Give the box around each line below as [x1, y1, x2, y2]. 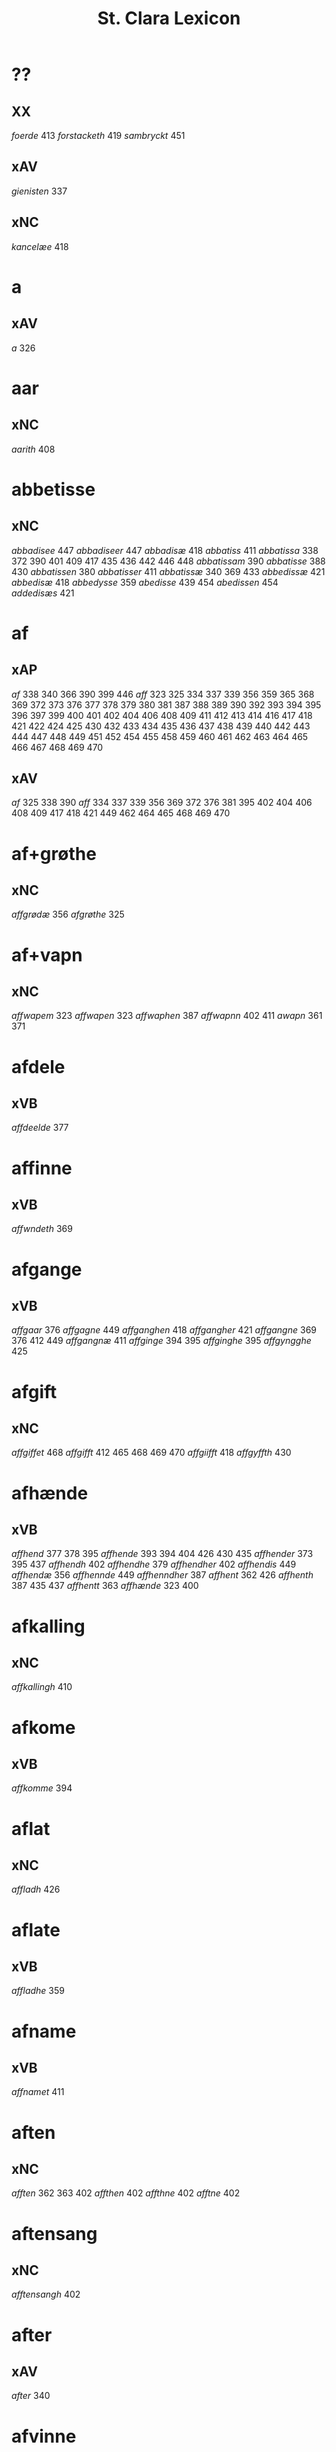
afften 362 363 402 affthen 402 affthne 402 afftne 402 [11, 2187, 241, 2199]
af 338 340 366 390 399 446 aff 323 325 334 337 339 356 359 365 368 [11, 688, 315, 700]
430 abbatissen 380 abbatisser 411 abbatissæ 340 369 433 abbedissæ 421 [11, 565, 326, 577]
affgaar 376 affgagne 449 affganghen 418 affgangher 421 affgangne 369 [11, 1324, 317, 1336]
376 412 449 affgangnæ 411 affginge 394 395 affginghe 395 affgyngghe [11, 1335, 312, 1347]
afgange [11, 1258, 83, 1281]
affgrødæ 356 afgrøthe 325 [11, 908, 125, 921]
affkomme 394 [11, 1782, 73, 1794]
